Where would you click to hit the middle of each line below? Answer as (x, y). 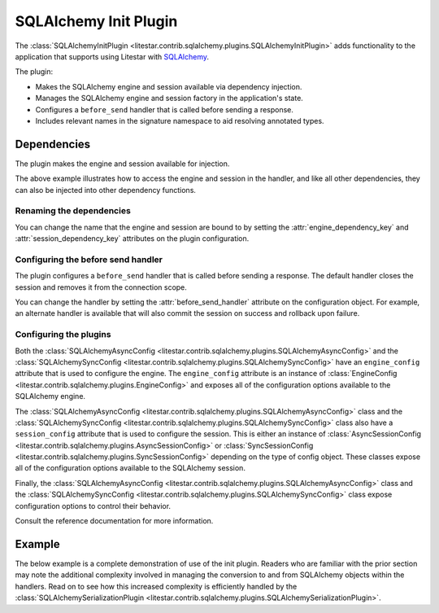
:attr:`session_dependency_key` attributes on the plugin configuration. (132, 239)
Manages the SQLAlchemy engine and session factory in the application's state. (170, 99)
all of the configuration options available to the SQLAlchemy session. (130, 468)
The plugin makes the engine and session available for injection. (122, 164)
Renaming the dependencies (73, 211)
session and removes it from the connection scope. (101, 287)
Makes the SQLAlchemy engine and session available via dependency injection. (169, 86)
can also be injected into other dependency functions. (106, 190)
